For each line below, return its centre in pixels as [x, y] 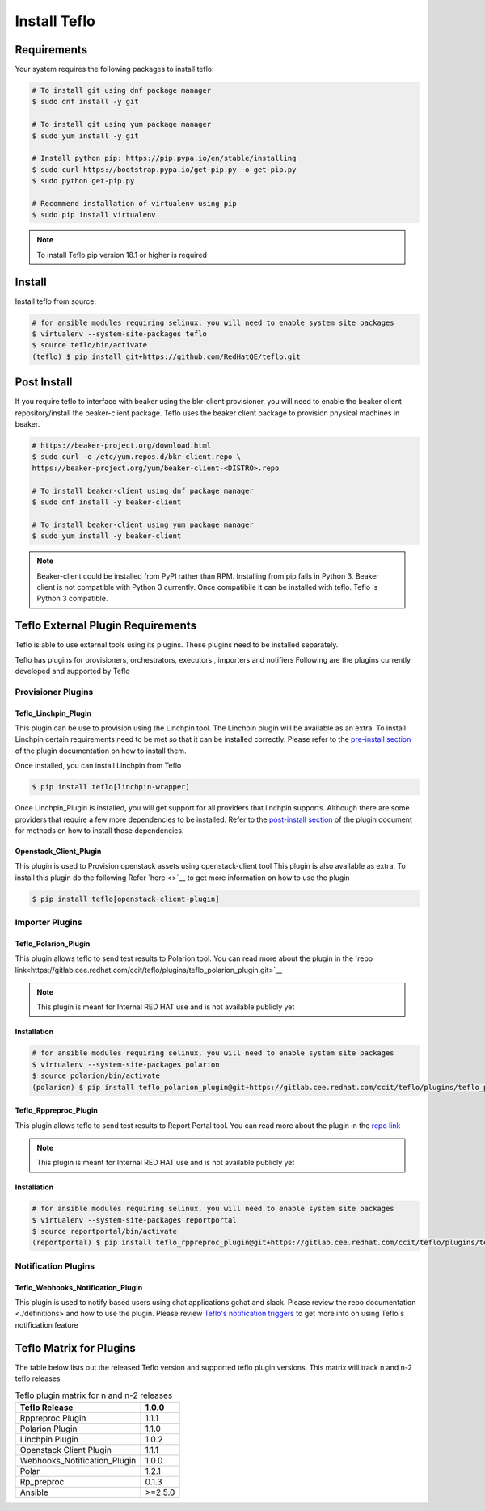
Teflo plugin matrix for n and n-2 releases [94, 1395]
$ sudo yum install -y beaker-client [107, 536]
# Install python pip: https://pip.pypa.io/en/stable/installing [164, 158]
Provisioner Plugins [54, 692]
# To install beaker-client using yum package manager [143, 524]
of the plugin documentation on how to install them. [101, 751]
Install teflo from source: [56, 301]
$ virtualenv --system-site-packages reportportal [135, 1220]
